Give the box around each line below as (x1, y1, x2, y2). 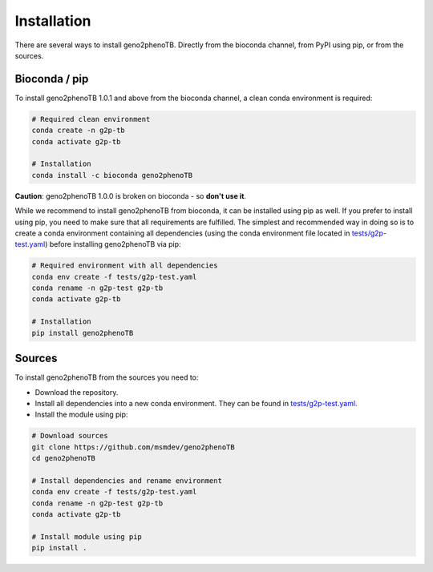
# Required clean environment (31, 115, 151, 123)
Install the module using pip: (34, 409, 128, 420)
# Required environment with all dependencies (31, 261, 218, 270)
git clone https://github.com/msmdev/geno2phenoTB (31, 442, 236, 452)
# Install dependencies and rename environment (31, 476, 222, 485)
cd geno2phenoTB (31, 453, 96, 463)
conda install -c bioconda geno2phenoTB (31, 171, 192, 179)
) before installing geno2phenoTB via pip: (44, 240, 181, 249)
